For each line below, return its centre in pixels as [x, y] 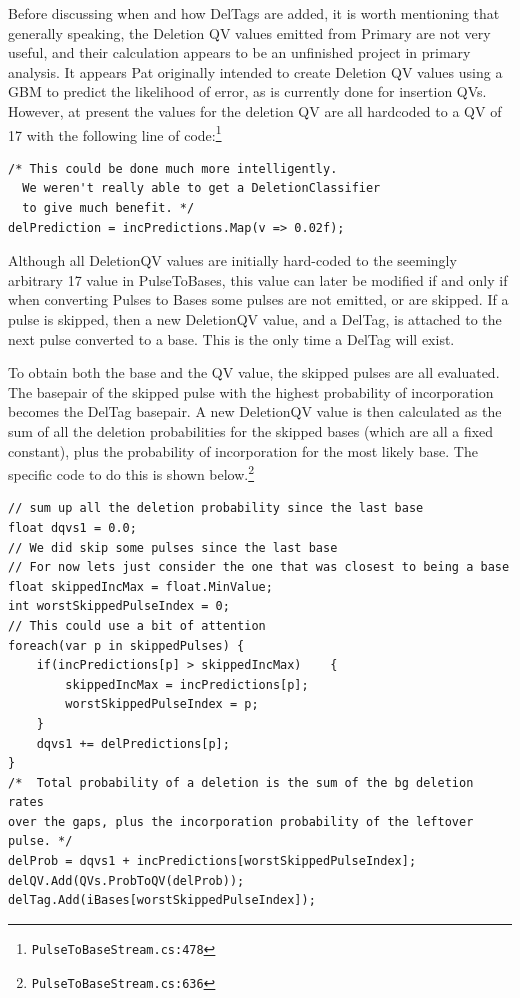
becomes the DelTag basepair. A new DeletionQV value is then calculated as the [255, 411]
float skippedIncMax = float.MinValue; [140, 586]
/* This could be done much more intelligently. [173, 168]
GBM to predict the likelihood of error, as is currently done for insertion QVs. [247, 91]
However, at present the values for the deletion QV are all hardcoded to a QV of [255, 110]
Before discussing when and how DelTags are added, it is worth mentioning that [254, 13]
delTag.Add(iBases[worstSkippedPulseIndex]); [162, 900]
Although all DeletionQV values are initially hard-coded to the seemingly [232, 260]
